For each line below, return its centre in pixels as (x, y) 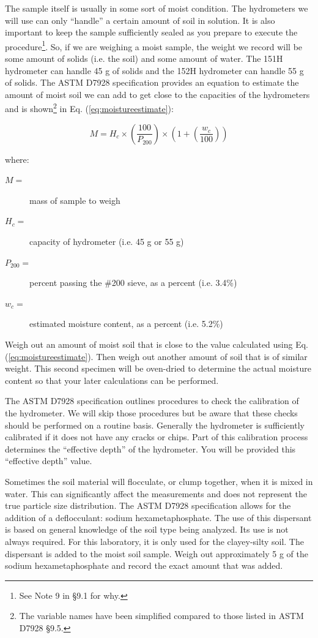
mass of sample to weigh (75, 200)
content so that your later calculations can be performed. (112, 380)
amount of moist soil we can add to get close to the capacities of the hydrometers (157, 94)
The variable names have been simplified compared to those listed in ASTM (161, 616)
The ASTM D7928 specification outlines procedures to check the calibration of (152, 401)
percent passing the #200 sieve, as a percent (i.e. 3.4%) (133, 283)
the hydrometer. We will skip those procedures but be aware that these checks (151, 412)
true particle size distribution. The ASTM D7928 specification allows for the (148, 505)
